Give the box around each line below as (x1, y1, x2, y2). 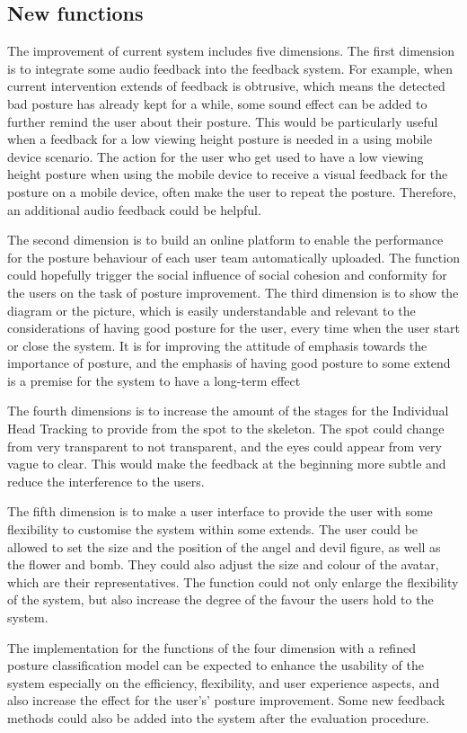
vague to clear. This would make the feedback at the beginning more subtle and (7, 454, 446, 473)
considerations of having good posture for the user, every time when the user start (7, 318, 460, 337)
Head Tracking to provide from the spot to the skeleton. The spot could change (7, 419, 445, 438)
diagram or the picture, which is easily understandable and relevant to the (7, 300, 416, 319)
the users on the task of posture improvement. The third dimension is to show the (7, 282, 459, 301)
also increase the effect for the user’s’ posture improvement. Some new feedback (7, 691, 445, 710)
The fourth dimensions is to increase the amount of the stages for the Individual (7, 401, 449, 420)
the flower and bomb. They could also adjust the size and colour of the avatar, (7, 555, 439, 574)
